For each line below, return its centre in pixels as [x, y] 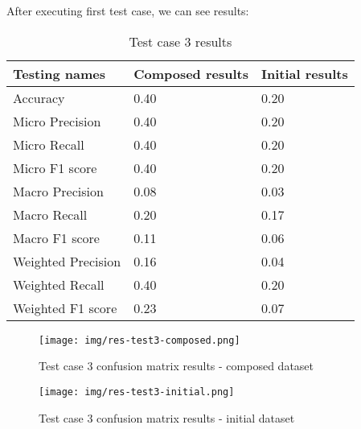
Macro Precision [58, 191]
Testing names [59, 73]
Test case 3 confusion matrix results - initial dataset [167, 417]
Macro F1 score [56, 237]
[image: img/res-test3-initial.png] [137, 392]
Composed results [191, 73]
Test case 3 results [180, 41]
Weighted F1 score [65, 307]
